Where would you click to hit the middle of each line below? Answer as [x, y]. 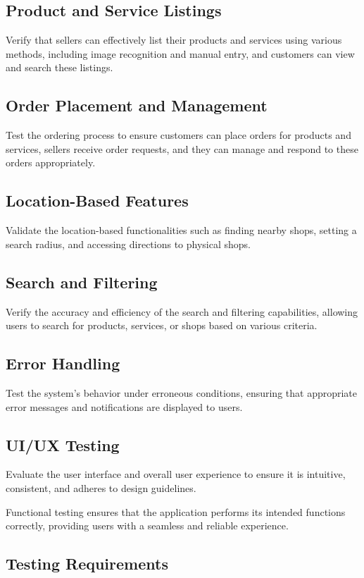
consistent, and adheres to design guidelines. [101, 487]
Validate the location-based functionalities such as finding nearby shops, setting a [181, 230]
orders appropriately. [51, 162]
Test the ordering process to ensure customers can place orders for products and [178, 135]
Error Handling [63, 363]
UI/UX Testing [63, 444]
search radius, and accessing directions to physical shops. [128, 244]
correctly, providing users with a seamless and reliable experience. [147, 525]
